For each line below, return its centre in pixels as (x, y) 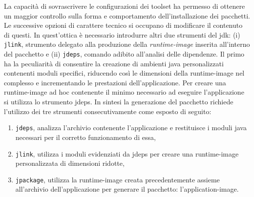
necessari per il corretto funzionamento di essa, (85, 137)
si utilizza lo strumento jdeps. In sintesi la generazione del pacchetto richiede (119, 102)
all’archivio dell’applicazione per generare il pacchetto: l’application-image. (127, 189)
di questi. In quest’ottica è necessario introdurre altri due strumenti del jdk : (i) (122, 34)
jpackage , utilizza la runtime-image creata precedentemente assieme (117, 179)
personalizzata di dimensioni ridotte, (70, 163)
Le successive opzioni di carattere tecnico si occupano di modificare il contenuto (123, 25)
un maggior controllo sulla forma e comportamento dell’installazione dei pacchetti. (127, 15)
